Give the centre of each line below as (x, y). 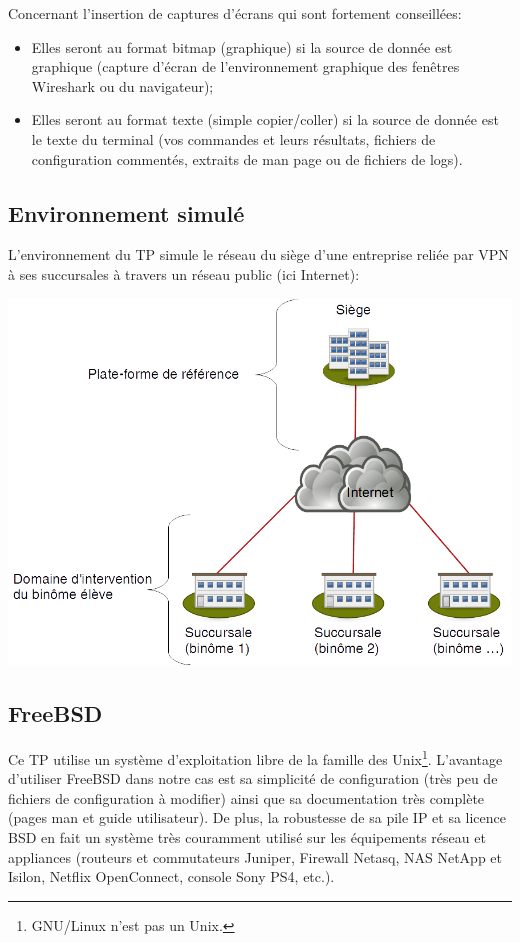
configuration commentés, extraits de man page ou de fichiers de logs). (247, 158)
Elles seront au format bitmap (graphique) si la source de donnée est (242, 46)
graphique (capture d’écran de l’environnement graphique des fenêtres (245, 66)
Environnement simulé (126, 212)
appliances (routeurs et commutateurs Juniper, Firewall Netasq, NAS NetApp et (255, 856)
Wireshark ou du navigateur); (122, 85)
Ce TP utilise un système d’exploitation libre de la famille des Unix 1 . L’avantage (255, 757)
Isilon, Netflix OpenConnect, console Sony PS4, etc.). (171, 876)
